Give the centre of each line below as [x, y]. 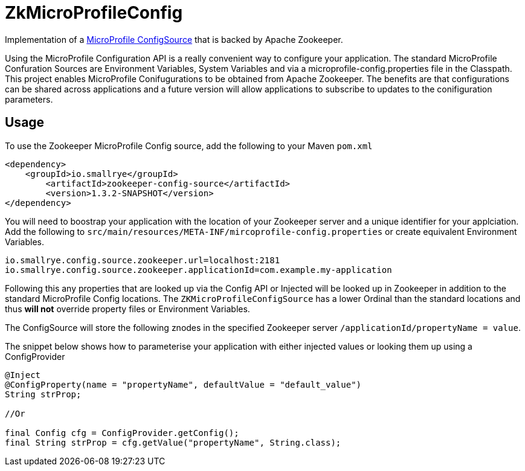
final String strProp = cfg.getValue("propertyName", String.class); [173, 442]
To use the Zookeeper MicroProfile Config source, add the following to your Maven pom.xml [189, 146]
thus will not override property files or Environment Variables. [127, 309]
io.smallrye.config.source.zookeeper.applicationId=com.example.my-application [198, 270]
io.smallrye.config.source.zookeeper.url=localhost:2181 [143, 260]
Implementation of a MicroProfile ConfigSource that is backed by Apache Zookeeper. [174, 39]
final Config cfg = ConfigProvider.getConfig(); [122, 433]
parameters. [29, 99]
